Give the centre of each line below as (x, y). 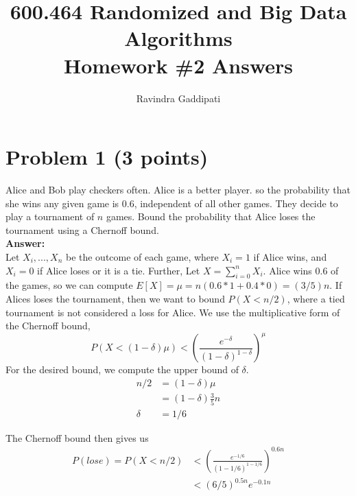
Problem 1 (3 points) (107, 157)
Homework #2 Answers (178, 65)
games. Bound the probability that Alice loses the (211, 216)
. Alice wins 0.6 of (301, 270)
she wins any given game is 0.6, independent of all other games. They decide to (172, 203)
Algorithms (178, 38)
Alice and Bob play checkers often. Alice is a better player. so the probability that (178, 190)
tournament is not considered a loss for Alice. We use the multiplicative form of (173, 312)
